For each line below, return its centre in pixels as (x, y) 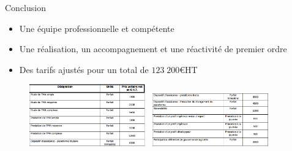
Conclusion (25, 7)
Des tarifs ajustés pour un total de (84, 69)
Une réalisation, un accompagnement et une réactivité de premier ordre (153, 49)
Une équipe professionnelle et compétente (97, 28)
